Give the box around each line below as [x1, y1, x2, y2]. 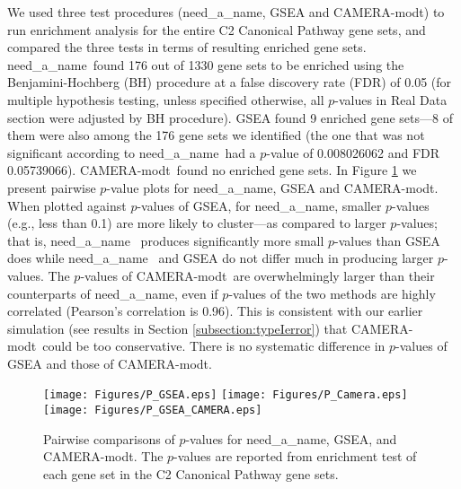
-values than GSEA [334, 231, 440, 249]
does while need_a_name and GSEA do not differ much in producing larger [7, 249, 434, 267]
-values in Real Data [334, 90, 448, 109]
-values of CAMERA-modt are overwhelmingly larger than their [80, 266, 435, 284]
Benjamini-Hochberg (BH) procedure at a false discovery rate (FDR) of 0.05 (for [7, 73, 452, 92]
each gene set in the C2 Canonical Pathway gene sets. [43, 464, 339, 483]
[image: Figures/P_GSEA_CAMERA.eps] [43, 404, 262, 417]
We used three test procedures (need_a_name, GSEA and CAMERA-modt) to [7, 3, 445, 21]
